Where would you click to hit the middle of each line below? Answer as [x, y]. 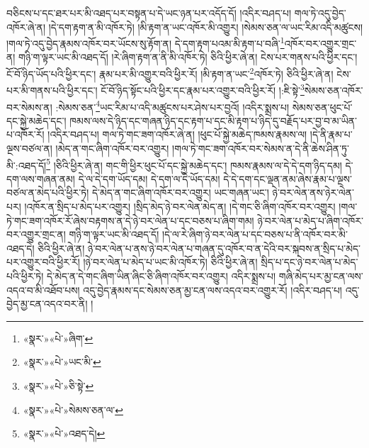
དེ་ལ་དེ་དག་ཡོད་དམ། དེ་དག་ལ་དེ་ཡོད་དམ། [149, 178]
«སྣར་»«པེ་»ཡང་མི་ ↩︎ [62, 362]
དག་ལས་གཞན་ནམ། [41, 178]
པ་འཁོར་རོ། [25, 134]
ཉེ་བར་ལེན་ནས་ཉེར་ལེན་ [313, 192]
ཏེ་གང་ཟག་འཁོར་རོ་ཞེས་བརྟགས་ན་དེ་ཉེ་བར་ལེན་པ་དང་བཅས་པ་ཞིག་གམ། [130, 220]
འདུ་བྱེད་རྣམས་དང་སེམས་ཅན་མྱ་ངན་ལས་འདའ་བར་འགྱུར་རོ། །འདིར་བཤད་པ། [212, 290]
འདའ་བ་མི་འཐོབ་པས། [43, 290]
